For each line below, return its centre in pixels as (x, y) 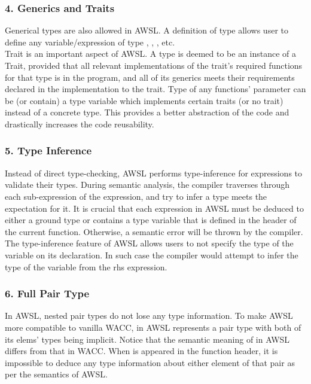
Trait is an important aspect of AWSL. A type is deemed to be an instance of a (151, 54)
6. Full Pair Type (47, 293)
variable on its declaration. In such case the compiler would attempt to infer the (152, 255)
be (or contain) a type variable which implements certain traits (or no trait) (144, 100)
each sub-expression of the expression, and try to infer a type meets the (136, 196)
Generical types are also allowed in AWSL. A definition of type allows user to (147, 30)
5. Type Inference (48, 150)
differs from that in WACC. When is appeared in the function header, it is (141, 351)
